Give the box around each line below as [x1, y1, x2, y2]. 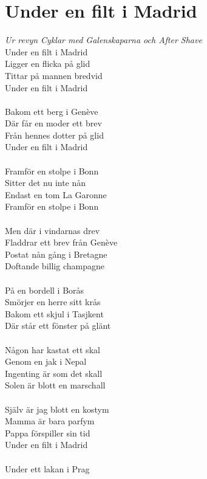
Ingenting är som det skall [5, 367, 103, 379]
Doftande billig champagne [5, 260, 104, 272]
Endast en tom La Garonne [5, 188, 107, 201]
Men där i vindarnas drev [5, 224, 100, 236]
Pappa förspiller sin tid [5, 426, 90, 439]
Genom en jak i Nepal [5, 355, 87, 368]
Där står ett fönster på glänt [5, 319, 111, 332]
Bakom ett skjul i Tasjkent [5, 307, 104, 320]
